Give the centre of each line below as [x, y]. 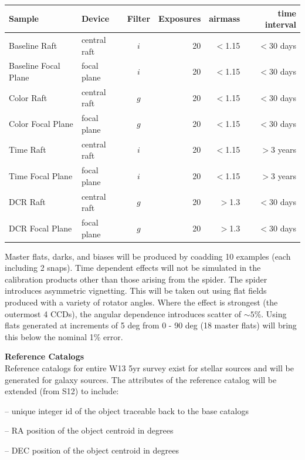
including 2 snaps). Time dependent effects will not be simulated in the [133, 268]
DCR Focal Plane [40, 228]
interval [280, 24]
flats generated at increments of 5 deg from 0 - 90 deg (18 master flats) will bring [151, 325]
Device [95, 19]
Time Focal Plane [41, 175]
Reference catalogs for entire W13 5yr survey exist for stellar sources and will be [149, 368]
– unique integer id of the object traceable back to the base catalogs [127, 410]
